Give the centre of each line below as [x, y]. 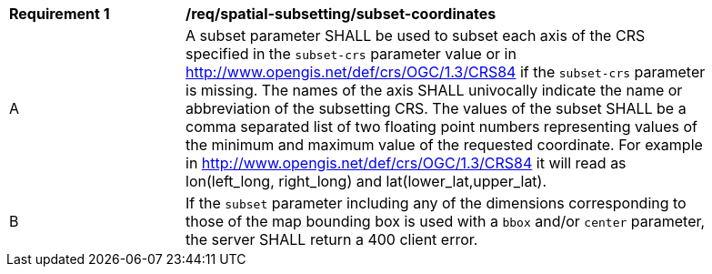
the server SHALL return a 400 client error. [332, 239]
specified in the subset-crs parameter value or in [351, 54]
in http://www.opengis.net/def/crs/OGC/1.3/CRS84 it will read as [406, 163]
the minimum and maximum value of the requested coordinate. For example [444, 145]
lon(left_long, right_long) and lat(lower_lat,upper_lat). [366, 181]
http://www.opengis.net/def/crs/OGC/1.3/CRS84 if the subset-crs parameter [446, 72]
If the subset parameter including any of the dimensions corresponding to [436, 203]
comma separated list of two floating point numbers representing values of [441, 127]
